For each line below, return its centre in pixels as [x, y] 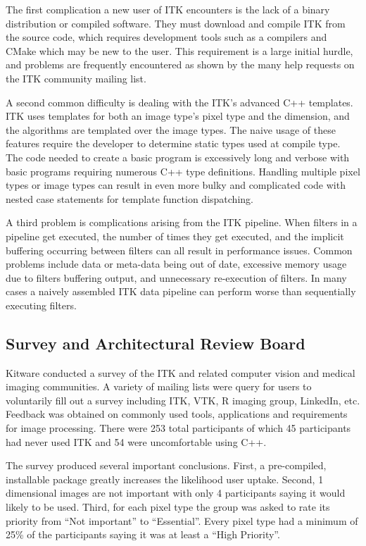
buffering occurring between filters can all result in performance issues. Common [179, 250]
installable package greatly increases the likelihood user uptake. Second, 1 [165, 479]
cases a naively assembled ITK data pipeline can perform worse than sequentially [181, 291]
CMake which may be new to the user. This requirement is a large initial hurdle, [179, 50]
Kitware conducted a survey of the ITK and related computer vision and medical [181, 372]
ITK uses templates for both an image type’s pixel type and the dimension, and [178, 116]
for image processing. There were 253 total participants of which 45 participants [178, 428]
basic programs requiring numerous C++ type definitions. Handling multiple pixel [183, 171]
